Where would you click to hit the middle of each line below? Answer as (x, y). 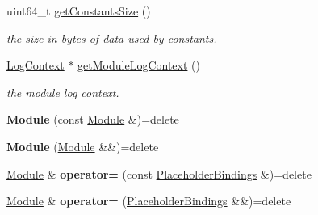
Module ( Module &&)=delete (83, 146)
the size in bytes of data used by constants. (112, 38)
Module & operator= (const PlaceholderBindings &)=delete (159, 173)
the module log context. (63, 92)
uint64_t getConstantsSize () (79, 11)
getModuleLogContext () (139, 65)
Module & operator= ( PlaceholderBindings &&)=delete (149, 201)
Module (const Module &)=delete (93, 119)
